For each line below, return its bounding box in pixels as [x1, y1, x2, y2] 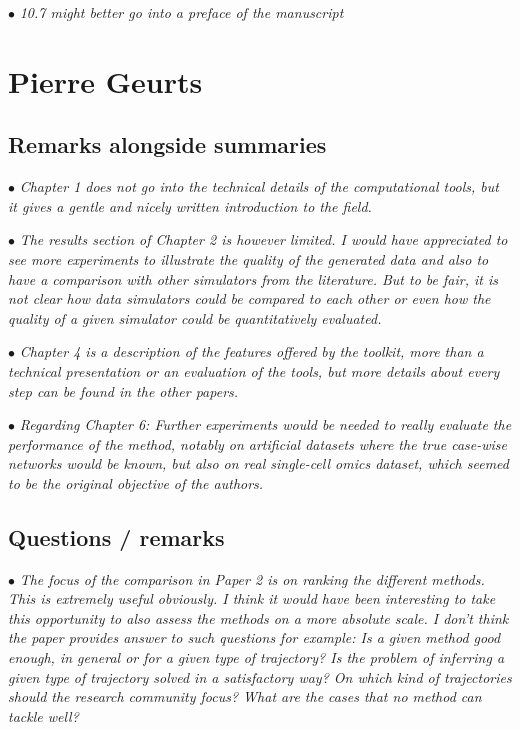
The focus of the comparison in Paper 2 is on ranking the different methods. [19, 568, 485, 589]
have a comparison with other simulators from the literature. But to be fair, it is [8, 268, 498, 289]
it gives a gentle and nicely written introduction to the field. [8, 195, 372, 216]
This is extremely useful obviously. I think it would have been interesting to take [8, 588, 496, 609]
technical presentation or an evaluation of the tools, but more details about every [8, 360, 500, 381]
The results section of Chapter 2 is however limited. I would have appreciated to [19, 229, 508, 250]
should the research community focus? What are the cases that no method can [8, 686, 482, 707]
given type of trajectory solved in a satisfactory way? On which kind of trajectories [8, 666, 512, 687]
